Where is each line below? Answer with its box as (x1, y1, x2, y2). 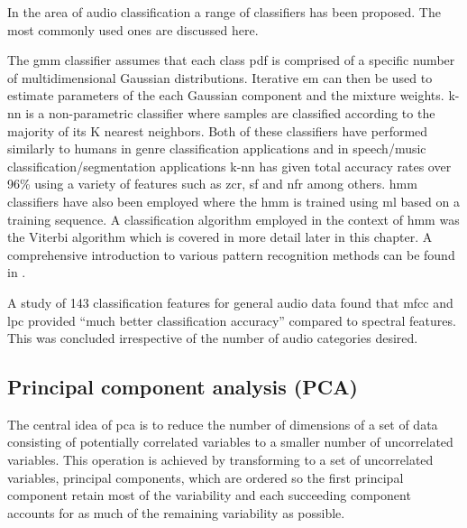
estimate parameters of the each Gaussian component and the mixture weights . (7, 86, 444, 105)
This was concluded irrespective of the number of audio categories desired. (7, 329, 418, 347)
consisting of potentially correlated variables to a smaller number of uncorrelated (7, 432, 453, 451)
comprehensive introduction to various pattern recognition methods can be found (7, 245, 455, 264)
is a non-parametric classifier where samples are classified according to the (25, 103, 435, 122)
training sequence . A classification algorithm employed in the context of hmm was (7, 209, 460, 228)
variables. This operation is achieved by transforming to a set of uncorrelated (7, 450, 434, 469)
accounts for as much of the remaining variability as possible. (7, 503, 345, 522)
